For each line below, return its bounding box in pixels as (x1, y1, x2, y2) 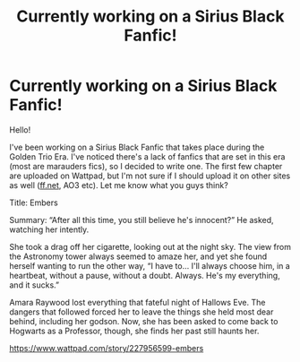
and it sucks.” (9, 280, 60, 290)
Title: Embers (9, 197, 58, 208)
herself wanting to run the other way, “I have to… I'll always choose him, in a (9, 260, 291, 271)
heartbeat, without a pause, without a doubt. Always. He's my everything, (9, 270, 280, 280)
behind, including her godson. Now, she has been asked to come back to (9, 315, 279, 326)
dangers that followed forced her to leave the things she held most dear (9, 306, 274, 317)
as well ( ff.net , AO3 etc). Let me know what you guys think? (9, 179, 228, 190)
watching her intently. (9, 224, 90, 235)
